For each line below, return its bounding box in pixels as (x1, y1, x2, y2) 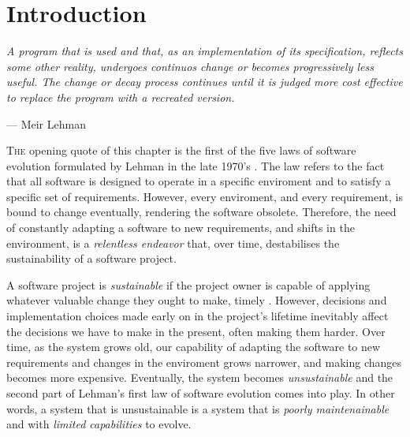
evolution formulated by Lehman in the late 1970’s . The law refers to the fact (6, 157, 385, 174)
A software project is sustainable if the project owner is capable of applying (6, 276, 371, 293)
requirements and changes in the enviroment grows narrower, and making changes (6, 353, 402, 370)
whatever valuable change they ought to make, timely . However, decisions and (6, 292, 387, 308)
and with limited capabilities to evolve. (6, 416, 192, 432)
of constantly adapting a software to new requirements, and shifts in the (6, 219, 355, 236)
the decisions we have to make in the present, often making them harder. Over (6, 323, 386, 339)
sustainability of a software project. (6, 250, 177, 267)
